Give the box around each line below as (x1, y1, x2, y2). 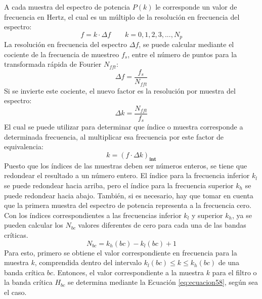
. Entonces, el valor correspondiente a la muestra (53, 267, 204, 277)
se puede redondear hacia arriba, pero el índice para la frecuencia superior (4, 180, 234, 190)
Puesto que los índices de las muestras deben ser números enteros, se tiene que (4, 160, 247, 170)
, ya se (232, 209, 252, 220)
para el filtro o (212, 267, 257, 277)
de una (218, 257, 239, 268)
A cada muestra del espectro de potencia (4, 2, 130, 12)
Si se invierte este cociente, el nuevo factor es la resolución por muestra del (4, 85, 236, 96)
